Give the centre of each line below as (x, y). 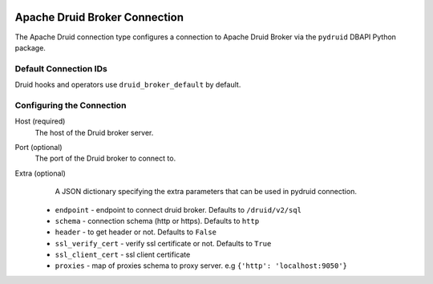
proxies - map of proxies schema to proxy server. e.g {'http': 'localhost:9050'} (201, 266)
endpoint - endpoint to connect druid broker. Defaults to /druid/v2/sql (178, 209)
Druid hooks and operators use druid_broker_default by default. (128, 85)
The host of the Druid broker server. (94, 132)
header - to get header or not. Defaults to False (136, 232)
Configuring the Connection (71, 105)
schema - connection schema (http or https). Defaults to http (157, 221)
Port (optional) (39, 147)
